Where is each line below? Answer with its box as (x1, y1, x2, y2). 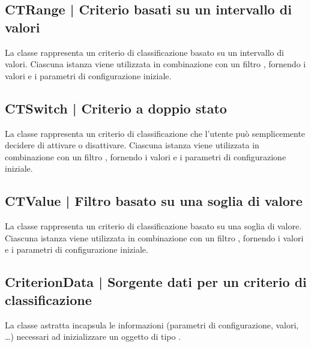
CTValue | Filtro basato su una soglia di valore (5, 192, 303, 210)
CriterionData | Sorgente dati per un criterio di (5, 273, 307, 291)
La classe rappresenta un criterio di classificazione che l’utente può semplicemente (5, 127, 306, 139)
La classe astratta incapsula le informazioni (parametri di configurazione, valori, (5, 318, 299, 331)
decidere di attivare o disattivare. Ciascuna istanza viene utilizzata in (5, 139, 259, 151)
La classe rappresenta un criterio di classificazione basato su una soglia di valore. (5, 220, 302, 232)
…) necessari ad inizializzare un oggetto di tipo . (5, 330, 181, 343)
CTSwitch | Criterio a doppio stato (5, 98, 227, 117)
